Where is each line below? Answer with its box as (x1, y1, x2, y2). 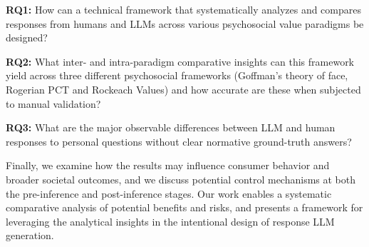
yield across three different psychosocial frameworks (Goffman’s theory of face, (6, 68, 348, 83)
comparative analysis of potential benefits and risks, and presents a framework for (6, 200, 363, 215)
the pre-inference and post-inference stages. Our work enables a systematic (6, 186, 332, 201)
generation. (6, 228, 54, 243)
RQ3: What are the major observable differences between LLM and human (6, 120, 336, 135)
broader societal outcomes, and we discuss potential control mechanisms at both (6, 171, 356, 186)
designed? (6, 30, 48, 45)
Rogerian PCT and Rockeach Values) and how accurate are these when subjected (6, 81, 361, 96)
